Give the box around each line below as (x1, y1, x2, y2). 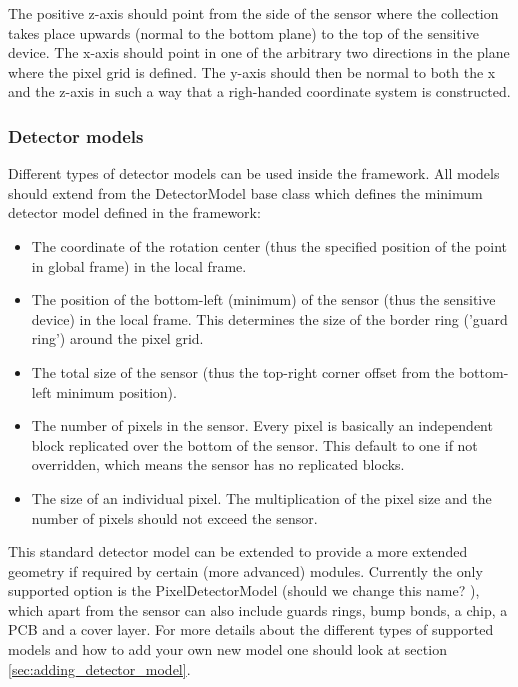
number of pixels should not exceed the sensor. (31, 507, 318, 528)
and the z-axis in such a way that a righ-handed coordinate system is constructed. (8, 81, 511, 102)
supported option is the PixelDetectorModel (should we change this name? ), (8, 580, 480, 601)
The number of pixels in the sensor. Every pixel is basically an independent (31, 415, 493, 436)
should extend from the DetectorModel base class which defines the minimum (8, 182, 483, 203)
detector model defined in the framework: (8, 202, 261, 223)
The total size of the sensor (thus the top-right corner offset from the (31, 361, 455, 382)
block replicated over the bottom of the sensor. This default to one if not (31, 434, 478, 455)
